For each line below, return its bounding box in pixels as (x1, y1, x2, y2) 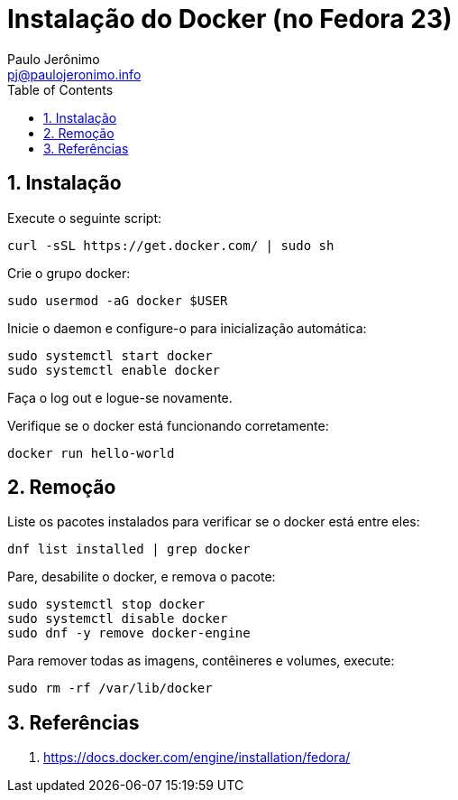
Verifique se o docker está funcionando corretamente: (7, 417, 329, 433)
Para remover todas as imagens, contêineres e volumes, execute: (7, 653, 395, 669)
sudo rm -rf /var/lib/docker (7, 681, 213, 696)
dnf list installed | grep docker (7, 542, 251, 557)
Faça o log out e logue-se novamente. (7, 389, 233, 405)
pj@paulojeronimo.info (7, 66, 142, 82)
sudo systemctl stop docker (7, 597, 206, 612)
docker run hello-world (7, 445, 175, 460)
